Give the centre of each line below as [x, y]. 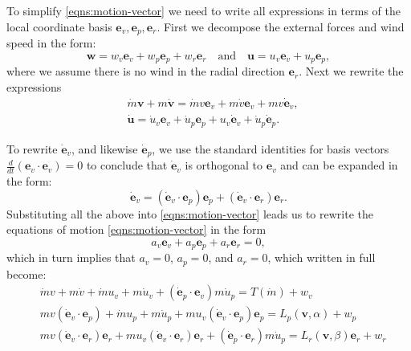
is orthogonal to [224, 165]
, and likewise [105, 148]
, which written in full [321, 257]
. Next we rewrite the [351, 71]
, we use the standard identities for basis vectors [271, 148]
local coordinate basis [59, 26]
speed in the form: [51, 43]
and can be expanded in [339, 165]
